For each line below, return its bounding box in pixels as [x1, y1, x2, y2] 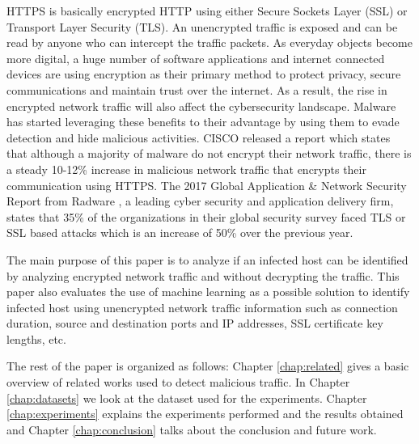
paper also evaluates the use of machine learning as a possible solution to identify [6, 283, 410, 300]
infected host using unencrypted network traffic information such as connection [6, 298, 398, 315]
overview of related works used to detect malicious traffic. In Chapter [6, 374, 350, 391]
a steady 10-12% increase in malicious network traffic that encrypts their [6, 160, 366, 177]
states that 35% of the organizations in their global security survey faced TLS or [6, 208, 406, 225]
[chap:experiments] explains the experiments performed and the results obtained [6, 405, 404, 422]
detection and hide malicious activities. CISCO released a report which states [6, 129, 391, 146]
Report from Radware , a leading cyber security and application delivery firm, [6, 192, 394, 209]
